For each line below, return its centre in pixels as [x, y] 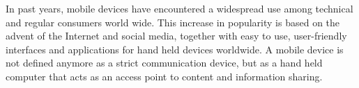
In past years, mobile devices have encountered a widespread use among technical [179, 8]
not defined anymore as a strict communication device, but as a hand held [164, 63]
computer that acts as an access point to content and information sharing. [164, 76]
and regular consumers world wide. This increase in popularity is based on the [173, 22]
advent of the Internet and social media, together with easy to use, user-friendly [176, 36]
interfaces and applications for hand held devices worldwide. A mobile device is [175, 49]
